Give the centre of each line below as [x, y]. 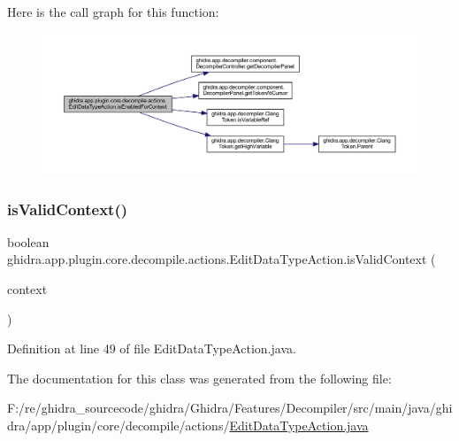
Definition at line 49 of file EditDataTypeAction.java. [152, 348]
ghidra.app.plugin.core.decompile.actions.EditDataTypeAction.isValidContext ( [222, 259]
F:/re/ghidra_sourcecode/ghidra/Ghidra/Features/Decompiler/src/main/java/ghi [230, 408]
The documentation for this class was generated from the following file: [199, 378]
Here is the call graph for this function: [113, 12]
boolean [28, 241]
